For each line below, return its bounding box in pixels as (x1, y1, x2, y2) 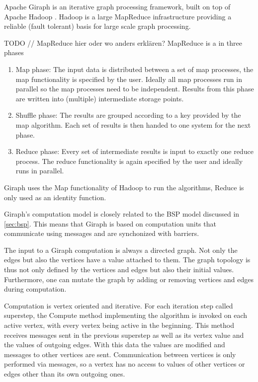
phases (4, 47, 24, 58)
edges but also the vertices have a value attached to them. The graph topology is (4, 254, 251, 265)
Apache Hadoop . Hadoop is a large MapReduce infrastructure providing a (4, 11, 232, 21)
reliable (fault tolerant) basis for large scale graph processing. (4, 21, 191, 31)
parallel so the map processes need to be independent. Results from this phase (15, 83, 254, 94)
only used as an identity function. (4, 192, 106, 202)
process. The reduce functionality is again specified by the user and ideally (15, 155, 243, 166)
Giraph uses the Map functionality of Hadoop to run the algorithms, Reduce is (4, 182, 244, 192)
